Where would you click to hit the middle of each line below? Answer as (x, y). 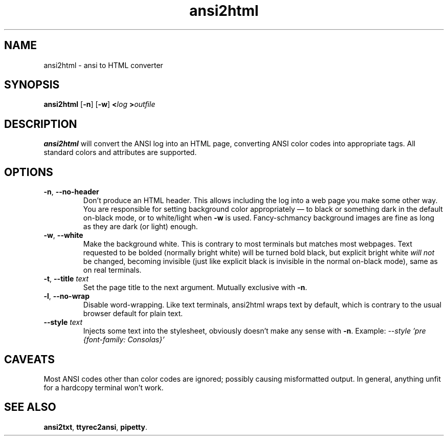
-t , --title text (66, 279)
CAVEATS (29, 359)
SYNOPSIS (32, 85)
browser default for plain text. (133, 314)
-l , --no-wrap (67, 296)
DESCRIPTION (41, 124)
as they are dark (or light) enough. (140, 227)
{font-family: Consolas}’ (124, 340)
